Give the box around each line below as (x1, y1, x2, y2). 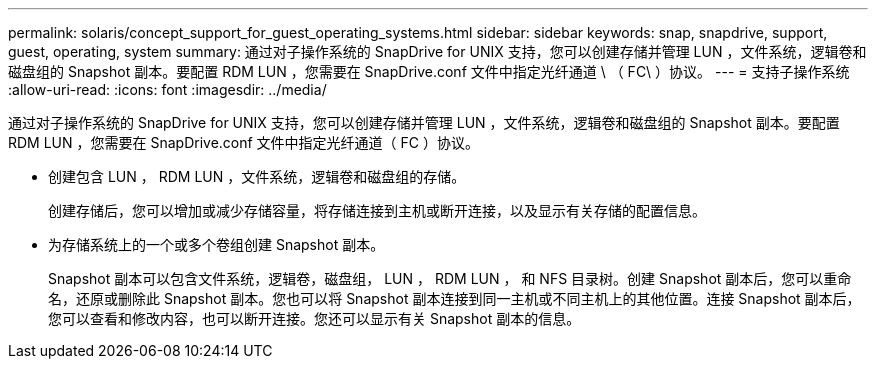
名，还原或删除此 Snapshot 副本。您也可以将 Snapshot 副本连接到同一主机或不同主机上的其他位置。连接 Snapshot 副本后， (48, 290, 861, 307)
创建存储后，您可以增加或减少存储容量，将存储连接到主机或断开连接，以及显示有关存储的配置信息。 (48, 202, 706, 219)
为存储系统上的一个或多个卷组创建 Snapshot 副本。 (48, 236, 385, 253)
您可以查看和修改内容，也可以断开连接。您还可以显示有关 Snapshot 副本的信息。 (48, 310, 581, 327)
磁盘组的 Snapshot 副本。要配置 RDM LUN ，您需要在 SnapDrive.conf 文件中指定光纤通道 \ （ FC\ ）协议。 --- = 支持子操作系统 (8, 63, 850, 80)
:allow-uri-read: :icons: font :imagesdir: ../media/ (8, 81, 327, 98)
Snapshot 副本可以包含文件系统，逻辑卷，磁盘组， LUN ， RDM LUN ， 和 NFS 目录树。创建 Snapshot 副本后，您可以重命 (48, 270, 852, 287)
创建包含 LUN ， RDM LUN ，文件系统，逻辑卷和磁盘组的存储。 (48, 168, 466, 185)
